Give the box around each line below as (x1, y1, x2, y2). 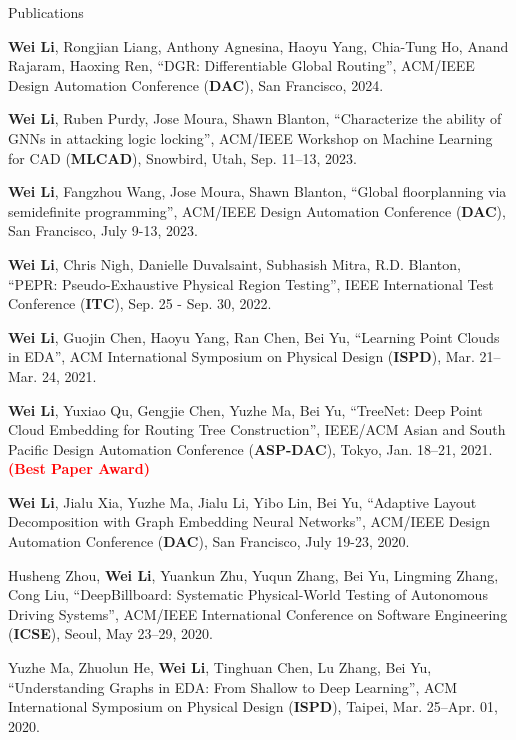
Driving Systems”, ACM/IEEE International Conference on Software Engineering (8, 603, 508, 624)
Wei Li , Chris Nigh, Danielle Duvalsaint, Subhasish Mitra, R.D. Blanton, (8, 253, 461, 274)
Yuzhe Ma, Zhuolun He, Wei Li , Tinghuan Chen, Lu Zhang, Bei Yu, (8, 657, 432, 678)
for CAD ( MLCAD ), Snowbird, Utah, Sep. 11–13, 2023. (8, 147, 357, 168)
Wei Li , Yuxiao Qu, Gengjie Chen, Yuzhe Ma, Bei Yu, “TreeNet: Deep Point (8, 399, 483, 420)
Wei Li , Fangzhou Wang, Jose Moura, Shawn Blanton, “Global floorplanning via (8, 181, 507, 202)
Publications (8, 2, 84, 22)
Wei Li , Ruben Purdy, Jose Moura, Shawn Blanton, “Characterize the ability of (8, 108, 502, 129)
